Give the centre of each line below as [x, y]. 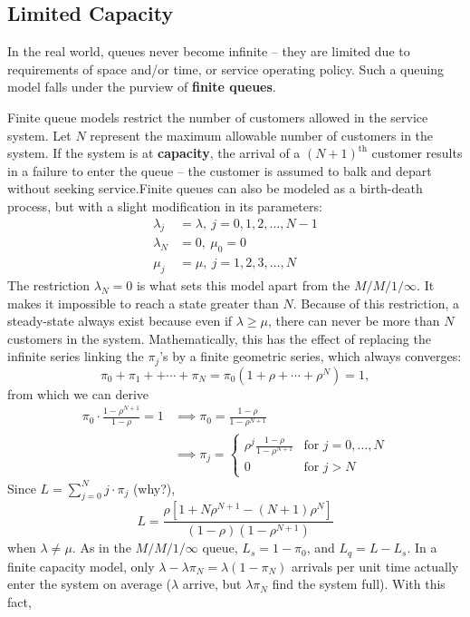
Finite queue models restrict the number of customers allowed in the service [218, 117]
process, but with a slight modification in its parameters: [165, 206]
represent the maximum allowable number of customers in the [262, 135]
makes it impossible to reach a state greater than [143, 303]
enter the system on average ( [90, 584]
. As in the [101, 548]
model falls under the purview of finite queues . [142, 87]
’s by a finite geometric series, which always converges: [311, 356]
